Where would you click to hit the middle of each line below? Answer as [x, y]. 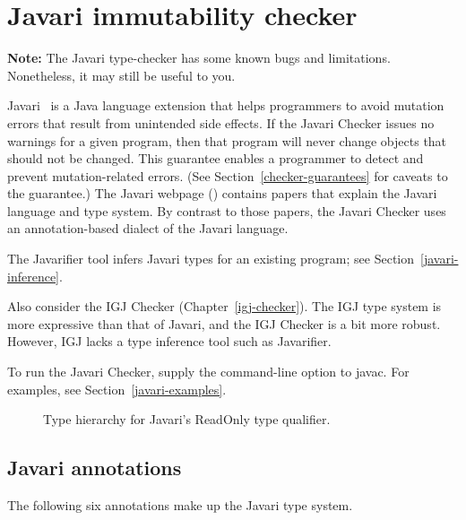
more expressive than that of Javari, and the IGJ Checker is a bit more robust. [224, 323]
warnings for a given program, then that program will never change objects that [227, 140]
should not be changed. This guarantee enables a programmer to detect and [216, 158]
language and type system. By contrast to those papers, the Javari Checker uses [227, 210]
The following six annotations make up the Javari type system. [180, 505]
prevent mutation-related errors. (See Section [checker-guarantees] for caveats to [228, 175]
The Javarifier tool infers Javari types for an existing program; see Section [211, 259]
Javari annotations [95, 468]
